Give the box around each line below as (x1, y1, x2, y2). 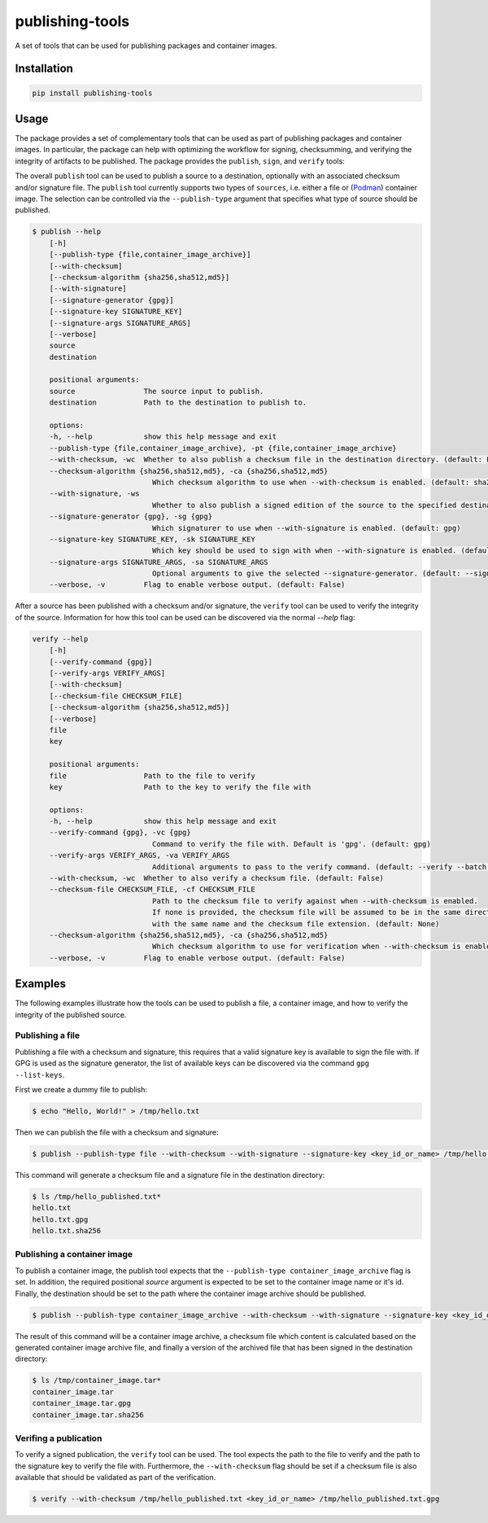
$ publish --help (32, 227, 102, 236)
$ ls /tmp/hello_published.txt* (32, 1192, 162, 1201)
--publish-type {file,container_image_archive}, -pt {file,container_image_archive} (49, 444, 398, 453)
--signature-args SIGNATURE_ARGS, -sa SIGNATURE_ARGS (49, 558, 268, 567)
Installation (15, 62, 73, 76)
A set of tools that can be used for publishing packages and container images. (15, 41, 277, 50)
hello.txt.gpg (32, 1214, 89, 1224)
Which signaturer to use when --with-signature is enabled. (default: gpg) (151, 523, 461, 532)
